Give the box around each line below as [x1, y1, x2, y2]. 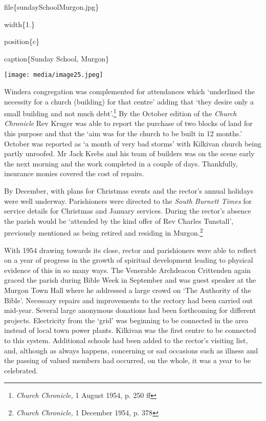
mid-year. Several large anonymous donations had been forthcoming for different [4, 305, 256, 315]
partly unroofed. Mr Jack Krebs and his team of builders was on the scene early [4, 148, 255, 159]
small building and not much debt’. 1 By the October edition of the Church [4, 107, 237, 118]
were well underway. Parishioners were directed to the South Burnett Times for [4, 195, 252, 206]
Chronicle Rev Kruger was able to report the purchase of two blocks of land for [4, 118, 253, 129]
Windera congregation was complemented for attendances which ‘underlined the [4, 86, 255, 97]
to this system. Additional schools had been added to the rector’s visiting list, [4, 335, 248, 345]
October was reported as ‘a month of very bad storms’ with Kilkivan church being [4, 138, 261, 149]
